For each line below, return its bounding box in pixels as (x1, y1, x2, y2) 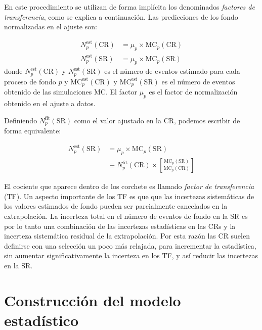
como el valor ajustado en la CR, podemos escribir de (74, 115, 240, 125)
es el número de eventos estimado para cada (104, 66, 240, 76)
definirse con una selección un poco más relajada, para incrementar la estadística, (4, 240, 256, 251)
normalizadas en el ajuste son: (4, 21, 97, 32)
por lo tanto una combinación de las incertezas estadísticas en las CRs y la (4, 220, 236, 231)
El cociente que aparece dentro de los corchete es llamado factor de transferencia (4, 181, 254, 192)
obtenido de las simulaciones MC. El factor (4, 86, 137, 97)
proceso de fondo (4, 76, 56, 86)
